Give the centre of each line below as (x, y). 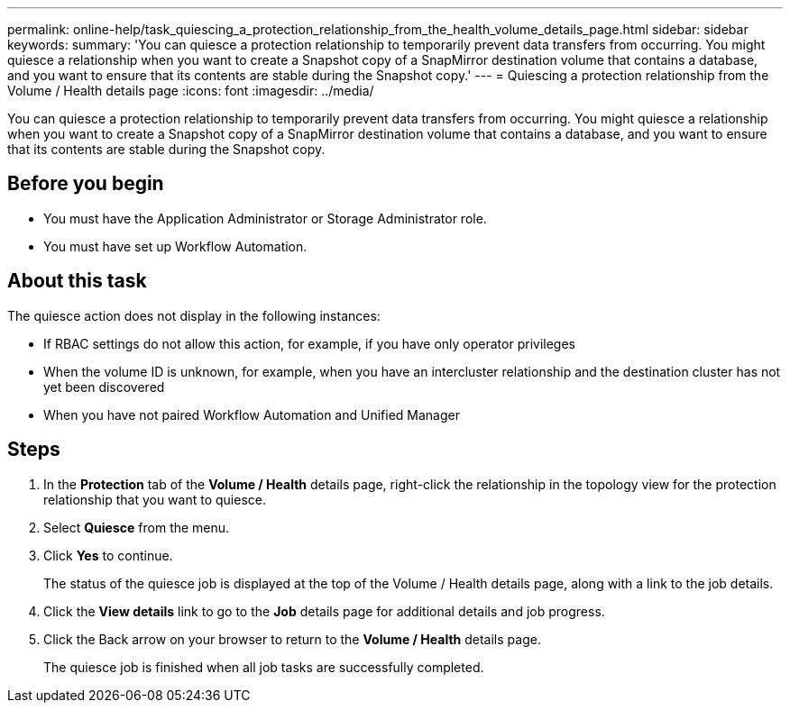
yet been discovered (104, 387)
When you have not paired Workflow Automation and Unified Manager (252, 414)
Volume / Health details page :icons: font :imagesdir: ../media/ (191, 91)
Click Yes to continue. (108, 555)
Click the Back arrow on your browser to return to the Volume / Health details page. (292, 639)
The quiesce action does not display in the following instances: (194, 315)
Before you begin (86, 184)
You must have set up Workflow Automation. (175, 246)
